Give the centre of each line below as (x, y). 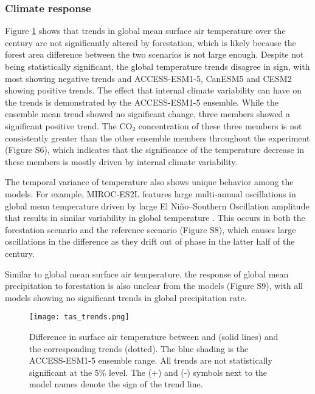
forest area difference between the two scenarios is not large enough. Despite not (154, 54)
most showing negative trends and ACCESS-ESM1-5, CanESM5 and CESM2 (148, 78)
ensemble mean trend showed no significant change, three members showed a (148, 114)
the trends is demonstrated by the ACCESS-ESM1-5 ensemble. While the (142, 102)
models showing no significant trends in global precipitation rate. (126, 297)
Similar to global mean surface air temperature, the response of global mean (147, 273)
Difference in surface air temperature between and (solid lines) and (154, 336)
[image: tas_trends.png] (79, 317)
